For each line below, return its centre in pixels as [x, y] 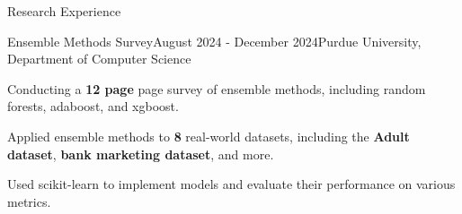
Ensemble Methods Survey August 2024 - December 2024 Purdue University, [214, 41]
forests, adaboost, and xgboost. [93, 106]
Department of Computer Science [99, 59]
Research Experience [64, 11]
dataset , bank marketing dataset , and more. [141, 154]
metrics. [29, 201]
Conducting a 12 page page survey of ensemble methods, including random [217, 88]
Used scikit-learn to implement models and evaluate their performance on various [231, 184]
